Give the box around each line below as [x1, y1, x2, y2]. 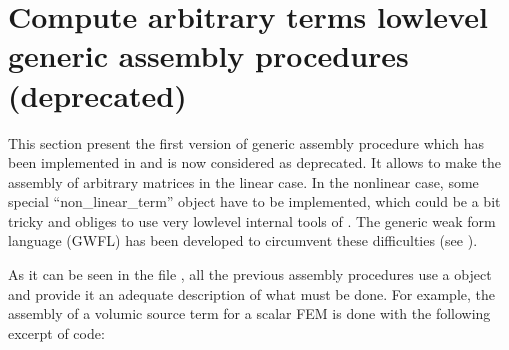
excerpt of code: [8, 322, 105, 343]
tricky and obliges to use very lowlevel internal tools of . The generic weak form [8, 210, 496, 231]
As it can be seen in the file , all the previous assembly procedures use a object [8, 264, 492, 285]
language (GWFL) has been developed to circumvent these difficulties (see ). [8, 230, 478, 251]
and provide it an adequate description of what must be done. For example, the [8, 283, 495, 304]
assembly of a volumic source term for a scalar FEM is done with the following [8, 303, 491, 324]
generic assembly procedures [8, 35, 409, 76]
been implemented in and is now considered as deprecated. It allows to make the [8, 152, 502, 173]
